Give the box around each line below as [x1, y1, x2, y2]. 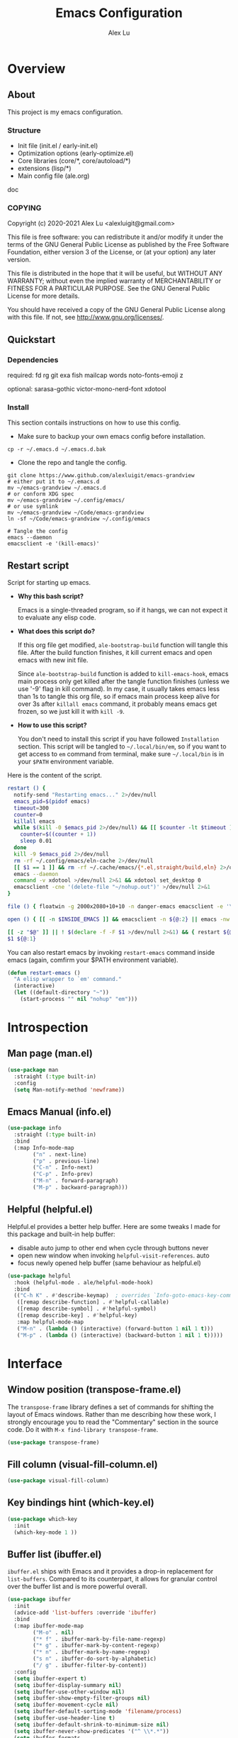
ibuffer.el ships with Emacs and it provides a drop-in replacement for [7, 1567, 214, 1576]
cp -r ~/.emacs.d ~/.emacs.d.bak [7, 446, 106, 453]
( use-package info [7, 1125, 62, 1132]
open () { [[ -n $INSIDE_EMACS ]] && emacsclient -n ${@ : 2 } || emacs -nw [7, 916, 230, 923]
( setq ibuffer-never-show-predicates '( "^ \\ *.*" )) [13, 1727, 170, 1734]
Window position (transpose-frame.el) [7, 1384, 182, 1396]
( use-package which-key [7, 1515, 78, 1523]
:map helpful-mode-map [16, 1318, 84, 1325]
